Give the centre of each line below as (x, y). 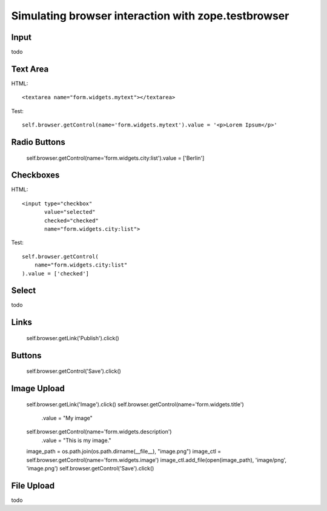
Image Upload (38, 388)
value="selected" (70, 212)
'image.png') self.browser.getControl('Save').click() (90, 469)
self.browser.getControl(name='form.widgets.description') (99, 432)
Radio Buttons (38, 142)
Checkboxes (35, 175)
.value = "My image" (67, 418)
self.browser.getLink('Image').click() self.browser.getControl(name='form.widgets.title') (135, 404)
